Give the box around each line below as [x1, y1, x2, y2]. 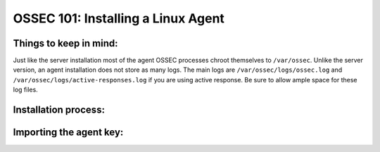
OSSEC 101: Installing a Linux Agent [13, 11, 225, 26]
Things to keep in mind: [13, 37, 119, 49]
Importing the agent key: [13, 127, 124, 139]
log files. [13, 85, 38, 94]
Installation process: [13, 104, 106, 116]
